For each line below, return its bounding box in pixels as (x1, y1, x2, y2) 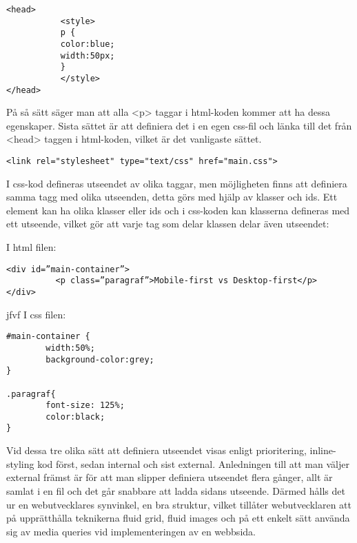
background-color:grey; (45, 354, 154, 365)
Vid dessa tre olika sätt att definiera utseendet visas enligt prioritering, (6, 443, 307, 458)
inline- (309, 443, 336, 458)
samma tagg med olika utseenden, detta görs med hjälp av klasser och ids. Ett (6, 189, 338, 204)
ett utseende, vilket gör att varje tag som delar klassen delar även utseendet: (6, 216, 329, 231)
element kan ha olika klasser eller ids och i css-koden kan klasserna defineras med (6, 203, 350, 217)
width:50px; (60, 50, 115, 61)
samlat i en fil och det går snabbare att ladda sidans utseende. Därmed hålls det (6, 483, 345, 498)
